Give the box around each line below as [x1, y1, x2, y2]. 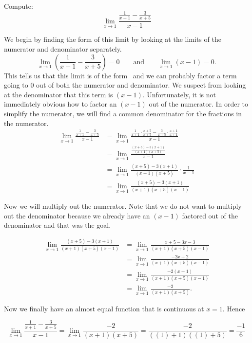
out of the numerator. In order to [149, 99, 249, 109]
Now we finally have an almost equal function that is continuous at [4, 303, 204, 313]
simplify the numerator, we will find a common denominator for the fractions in [4, 108, 242, 119]
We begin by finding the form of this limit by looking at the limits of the [4, 34, 221, 44]
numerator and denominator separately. [4, 44, 122, 54]
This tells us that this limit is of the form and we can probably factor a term [4, 70, 237, 80]
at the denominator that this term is [4, 89, 113, 99]
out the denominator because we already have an [4, 210, 150, 220]
